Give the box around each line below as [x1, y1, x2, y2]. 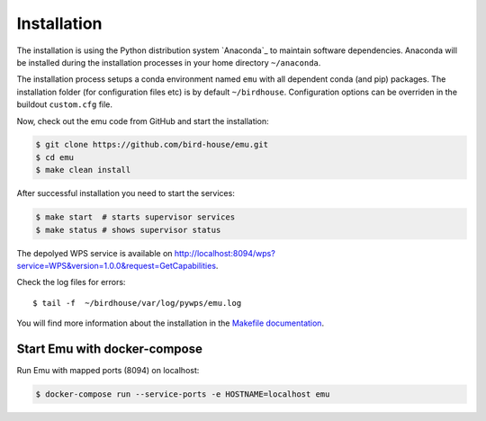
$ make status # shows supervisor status [35, 225, 221, 235]
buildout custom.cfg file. [16, 99, 112, 110]
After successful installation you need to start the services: [16, 188, 236, 199]
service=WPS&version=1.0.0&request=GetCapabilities [16, 261, 216, 271]
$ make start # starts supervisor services [35, 212, 236, 222]
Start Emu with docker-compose [16, 341, 202, 356]
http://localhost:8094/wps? [174, 247, 276, 258]
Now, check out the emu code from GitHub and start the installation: [16, 115, 269, 126]
